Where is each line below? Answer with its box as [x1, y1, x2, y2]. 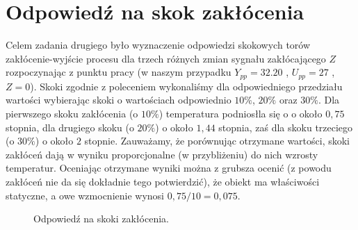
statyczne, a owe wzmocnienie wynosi [6, 188, 164, 202]
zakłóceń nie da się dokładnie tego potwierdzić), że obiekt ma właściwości [6, 174, 320, 188]
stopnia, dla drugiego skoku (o [6, 120, 134, 134]
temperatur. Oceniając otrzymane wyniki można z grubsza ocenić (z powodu [6, 161, 332, 175]
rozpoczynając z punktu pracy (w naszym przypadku [6, 65, 231, 79]
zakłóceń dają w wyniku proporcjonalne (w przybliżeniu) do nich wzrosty [6, 147, 318, 161]
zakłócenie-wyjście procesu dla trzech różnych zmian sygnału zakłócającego [6, 51, 326, 65]
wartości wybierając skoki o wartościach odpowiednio [6, 92, 231, 107]
